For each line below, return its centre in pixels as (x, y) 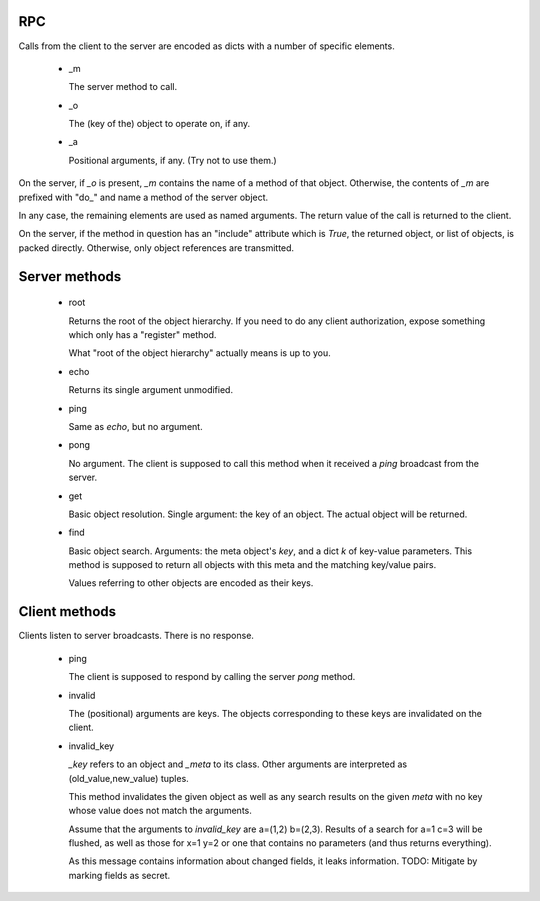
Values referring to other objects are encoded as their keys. (191, 583)
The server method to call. (123, 87)
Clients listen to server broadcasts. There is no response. (136, 636)
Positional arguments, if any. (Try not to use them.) (172, 160)
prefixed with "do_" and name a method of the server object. (143, 197)
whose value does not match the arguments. (160, 811)
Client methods (67, 611)
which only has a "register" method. (142, 334)
